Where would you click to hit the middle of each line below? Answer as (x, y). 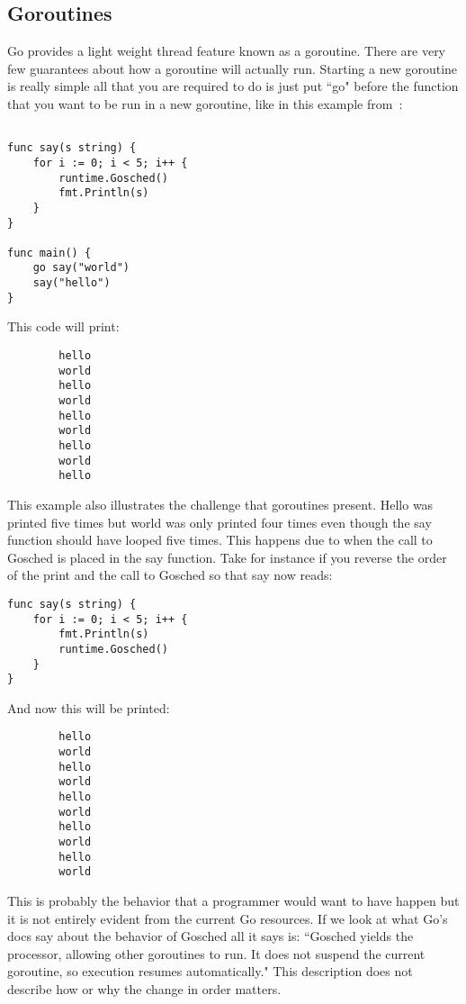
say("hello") (72, 283)
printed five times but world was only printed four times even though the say (220, 522)
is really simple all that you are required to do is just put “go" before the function (233, 86)
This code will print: (63, 326)
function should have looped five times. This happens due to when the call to (220, 540)
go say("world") (81, 268)
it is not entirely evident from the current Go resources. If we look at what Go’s (228, 918)
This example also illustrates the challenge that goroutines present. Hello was (220, 504)
